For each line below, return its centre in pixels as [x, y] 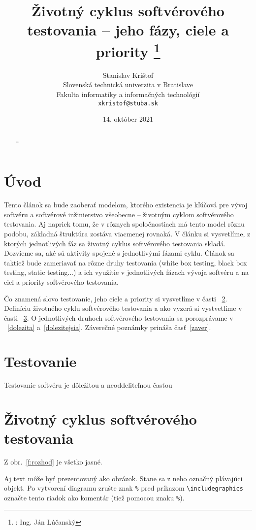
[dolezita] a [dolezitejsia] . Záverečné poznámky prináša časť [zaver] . [109, 327]
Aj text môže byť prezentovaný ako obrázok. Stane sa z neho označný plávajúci [123, 478]
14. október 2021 [128, 119]
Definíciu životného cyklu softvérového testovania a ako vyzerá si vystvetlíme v [123, 308]
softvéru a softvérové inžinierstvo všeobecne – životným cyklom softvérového [119, 214]
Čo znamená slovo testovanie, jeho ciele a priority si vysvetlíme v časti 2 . [116, 298]
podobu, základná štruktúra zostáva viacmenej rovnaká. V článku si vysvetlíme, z [127, 234]
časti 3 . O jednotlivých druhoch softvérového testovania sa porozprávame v [119, 317]
